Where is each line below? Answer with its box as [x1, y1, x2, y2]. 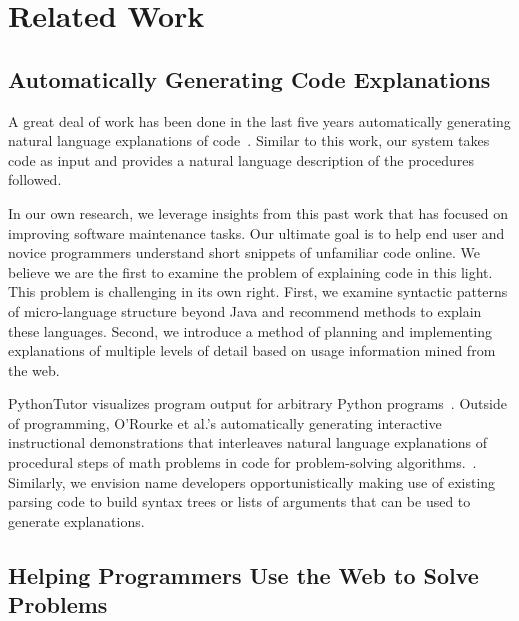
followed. [8, 169, 62, 190]
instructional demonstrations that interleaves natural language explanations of [8, 432, 487, 453]
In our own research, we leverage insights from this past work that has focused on [8, 202, 509, 223]
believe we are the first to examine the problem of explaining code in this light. [8, 261, 493, 282]
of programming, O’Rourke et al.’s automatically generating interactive [8, 412, 442, 433]
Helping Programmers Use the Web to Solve [8, 559, 479, 590]
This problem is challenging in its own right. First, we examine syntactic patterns [8, 281, 508, 302]
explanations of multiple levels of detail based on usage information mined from [8, 340, 496, 361]
